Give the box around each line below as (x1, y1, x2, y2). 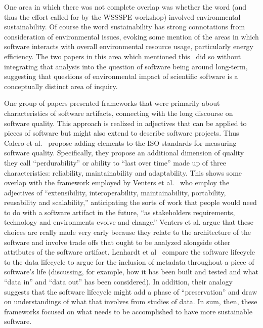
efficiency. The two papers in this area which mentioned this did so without (4, 51, 241, 61)
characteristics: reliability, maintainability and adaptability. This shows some (4, 167, 242, 178)
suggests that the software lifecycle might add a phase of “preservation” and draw (4, 286, 257, 297)
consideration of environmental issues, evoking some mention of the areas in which (4, 31, 259, 42)
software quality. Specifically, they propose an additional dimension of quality (4, 147, 244, 158)
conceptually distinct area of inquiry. (4, 80, 118, 91)
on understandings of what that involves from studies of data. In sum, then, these (4, 296, 257, 307)
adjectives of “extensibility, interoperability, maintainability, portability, (4, 187, 226, 197)
